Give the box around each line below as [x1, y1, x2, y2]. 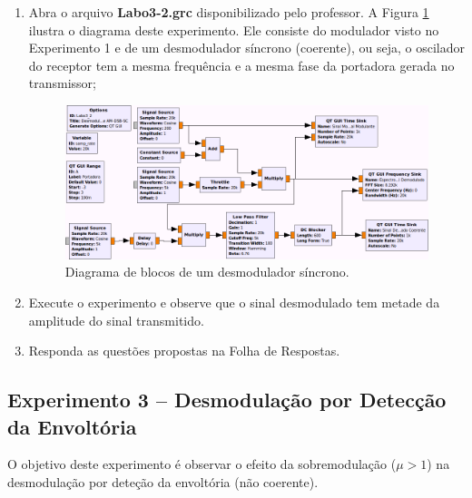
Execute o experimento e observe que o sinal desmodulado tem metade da [28, 293, 440, 312]
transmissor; [28, 73, 96, 93]
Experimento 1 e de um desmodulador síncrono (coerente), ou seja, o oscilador [28, 38, 465, 57]
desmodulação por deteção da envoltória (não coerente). [7, 473, 319, 491]
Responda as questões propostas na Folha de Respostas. [28, 341, 340, 360]
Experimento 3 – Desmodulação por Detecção [7, 386, 447, 414]
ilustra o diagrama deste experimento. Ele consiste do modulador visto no [28, 20, 439, 39]
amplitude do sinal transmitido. [28, 310, 204, 329]
